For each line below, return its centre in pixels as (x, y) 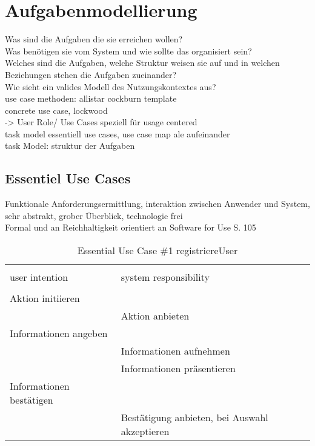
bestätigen (31, 400)
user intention (39, 277)
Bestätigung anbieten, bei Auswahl (194, 418)
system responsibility (165, 277)
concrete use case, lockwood (56, 110)
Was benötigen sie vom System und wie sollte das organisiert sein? (128, 51)
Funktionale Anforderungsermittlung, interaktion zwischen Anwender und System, (157, 204)
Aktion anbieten (155, 316)
